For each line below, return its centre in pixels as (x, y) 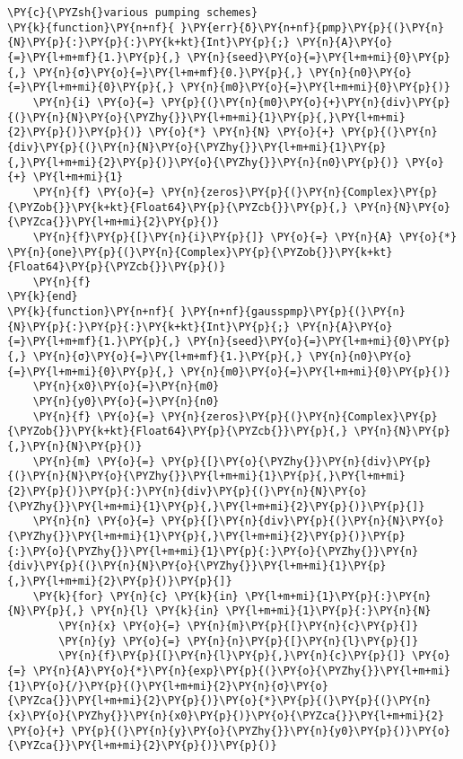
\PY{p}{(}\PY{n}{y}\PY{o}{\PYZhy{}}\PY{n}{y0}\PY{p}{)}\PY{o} (261, 731)
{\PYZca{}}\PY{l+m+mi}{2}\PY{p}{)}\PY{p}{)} (142, 746)
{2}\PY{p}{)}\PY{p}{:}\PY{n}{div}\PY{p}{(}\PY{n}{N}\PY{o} (187, 491)
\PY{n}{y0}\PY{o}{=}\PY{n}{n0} (126, 402)
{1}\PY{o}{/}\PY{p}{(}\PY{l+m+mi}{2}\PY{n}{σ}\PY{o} (168, 686)
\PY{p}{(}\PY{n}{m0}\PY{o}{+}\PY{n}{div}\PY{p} (306, 102)
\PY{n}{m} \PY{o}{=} (94, 461)
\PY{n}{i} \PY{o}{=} (94, 102)
